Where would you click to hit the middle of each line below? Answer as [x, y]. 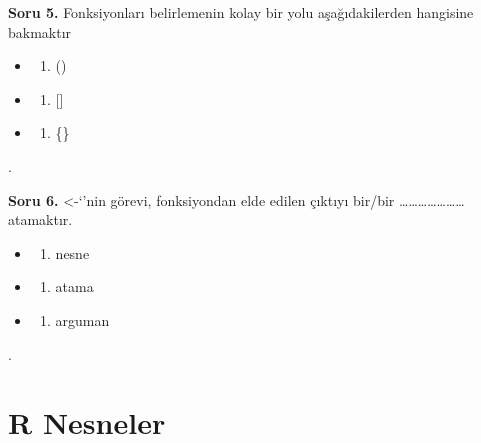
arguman [82, 319]
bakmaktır [40, 31]
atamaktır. [40, 219]
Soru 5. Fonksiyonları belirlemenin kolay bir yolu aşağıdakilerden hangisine [241, 12]
